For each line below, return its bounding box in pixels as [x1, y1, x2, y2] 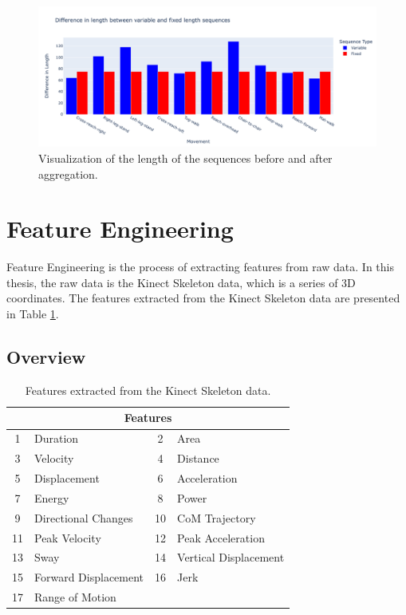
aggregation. [38, 165, 98, 182]
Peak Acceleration [177, 529, 265, 546]
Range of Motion [34, 589, 116, 605]
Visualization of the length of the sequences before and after [38, 149, 333, 166]
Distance [177, 450, 219, 467]
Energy [34, 489, 69, 506]
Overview [6, 345, 86, 369]
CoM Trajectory [177, 509, 256, 526]
